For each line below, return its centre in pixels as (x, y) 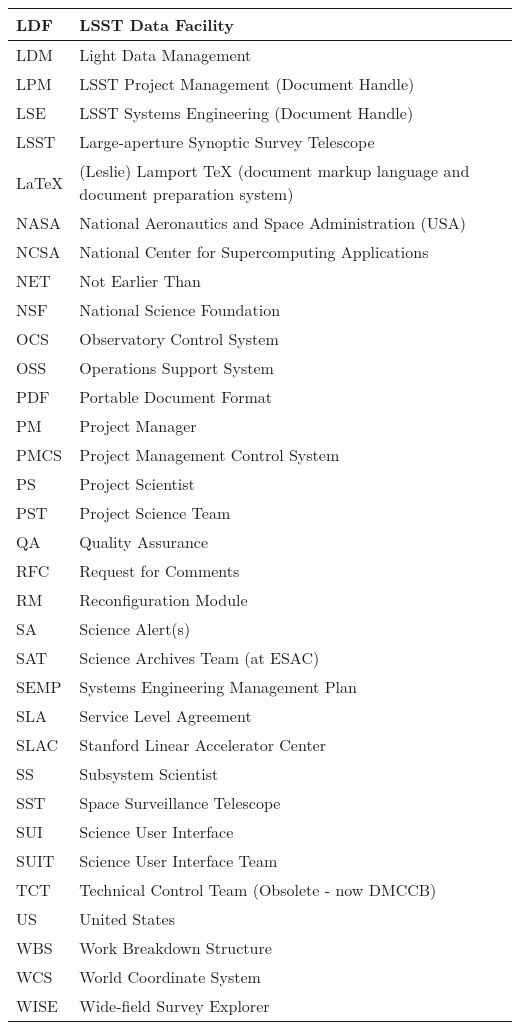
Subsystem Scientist (149, 773)
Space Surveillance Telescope (180, 802)
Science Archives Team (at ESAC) (199, 657)
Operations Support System (176, 367)
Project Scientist (137, 483)
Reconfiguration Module (163, 599)
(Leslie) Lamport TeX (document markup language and (274, 170)
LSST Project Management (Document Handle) (247, 83)
